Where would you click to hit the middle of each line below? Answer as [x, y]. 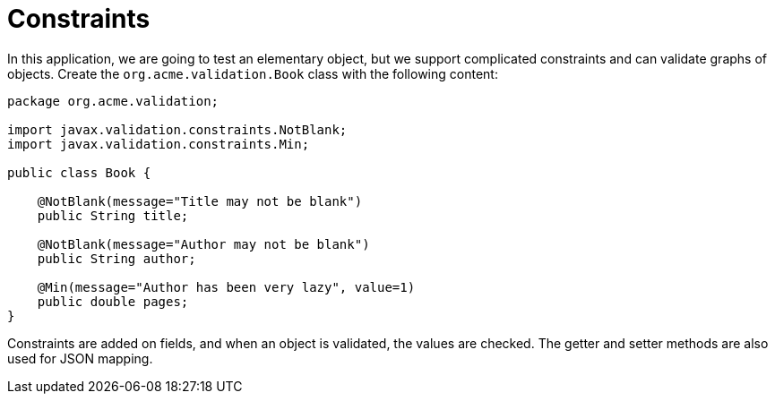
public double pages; [113, 301]
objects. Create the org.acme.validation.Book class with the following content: [253, 73]
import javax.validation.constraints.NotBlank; [177, 129]
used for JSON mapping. [80, 358]
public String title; [113, 215]
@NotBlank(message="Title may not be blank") [200, 201]
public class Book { [79, 172]
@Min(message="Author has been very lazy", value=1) [226, 287]
